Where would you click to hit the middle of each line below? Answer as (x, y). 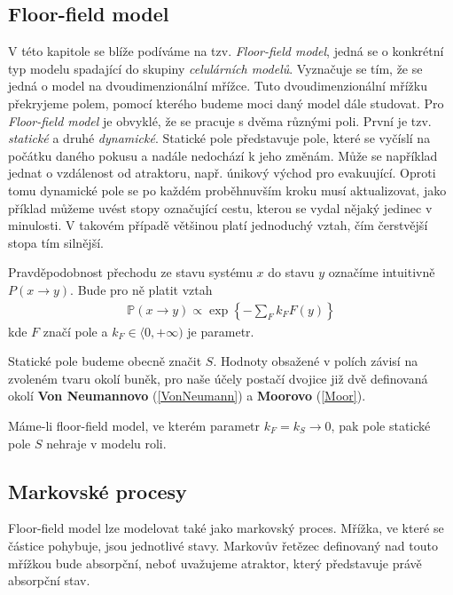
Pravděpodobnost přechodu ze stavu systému (130, 272)
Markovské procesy (98, 491)
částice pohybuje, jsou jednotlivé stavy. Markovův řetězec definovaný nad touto (223, 545)
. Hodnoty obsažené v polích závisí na (316, 361)
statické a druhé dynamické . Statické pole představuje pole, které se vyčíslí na (219, 138)
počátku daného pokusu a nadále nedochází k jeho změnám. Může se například (223, 155)
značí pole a (75, 331)
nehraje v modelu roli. (106, 443)
